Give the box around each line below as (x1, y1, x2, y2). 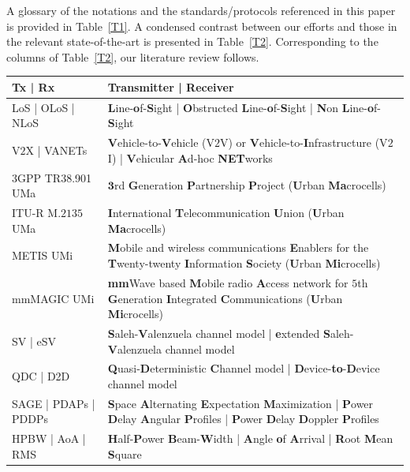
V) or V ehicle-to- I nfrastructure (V (220, 134, 388, 151)
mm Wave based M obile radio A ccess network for (107, 274, 348, 290)
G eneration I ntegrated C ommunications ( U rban (107, 290, 343, 306)
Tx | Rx (12, 78, 55, 95)
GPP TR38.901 (17, 169, 92, 185)
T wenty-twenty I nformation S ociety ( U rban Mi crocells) (107, 255, 381, 272)
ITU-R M (12, 204, 58, 221)
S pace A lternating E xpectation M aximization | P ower (107, 395, 374, 411)
